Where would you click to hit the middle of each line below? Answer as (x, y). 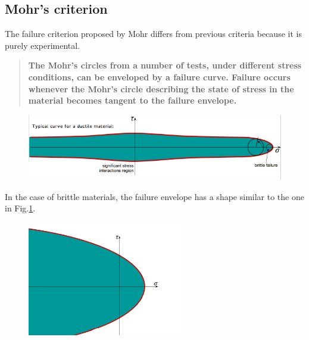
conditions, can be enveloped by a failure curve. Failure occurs (159, 77)
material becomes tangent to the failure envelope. (132, 100)
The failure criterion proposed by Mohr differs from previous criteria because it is (153, 34)
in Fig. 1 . (20, 208)
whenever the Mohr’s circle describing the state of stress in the (161, 88)
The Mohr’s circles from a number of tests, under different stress (165, 65)
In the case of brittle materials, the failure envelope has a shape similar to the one (154, 196)
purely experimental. (43, 45)
